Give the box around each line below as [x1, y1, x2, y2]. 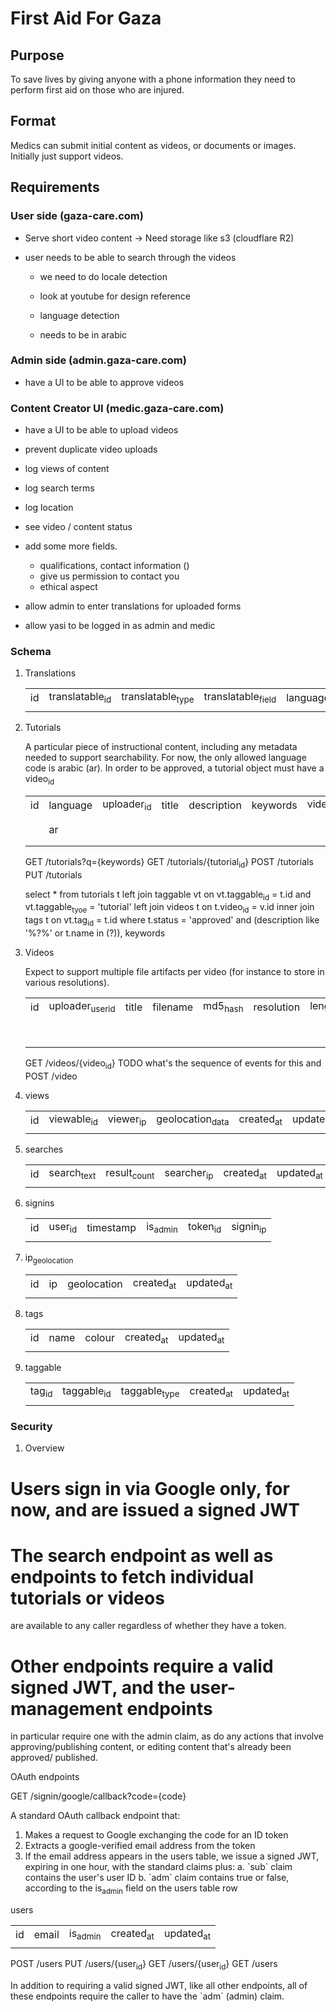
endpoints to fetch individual [10, 1565, 255, 1588]
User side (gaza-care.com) [10, 209, 144, 223]
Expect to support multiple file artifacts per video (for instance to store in [24, 965, 325, 977]
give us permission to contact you [39, 570, 180, 582]
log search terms [24, 482, 95, 494]
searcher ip [164, 1166, 214, 1182]
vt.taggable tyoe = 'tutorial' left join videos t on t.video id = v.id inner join [24, 901, 315, 916]
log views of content [24, 463, 110, 475]
